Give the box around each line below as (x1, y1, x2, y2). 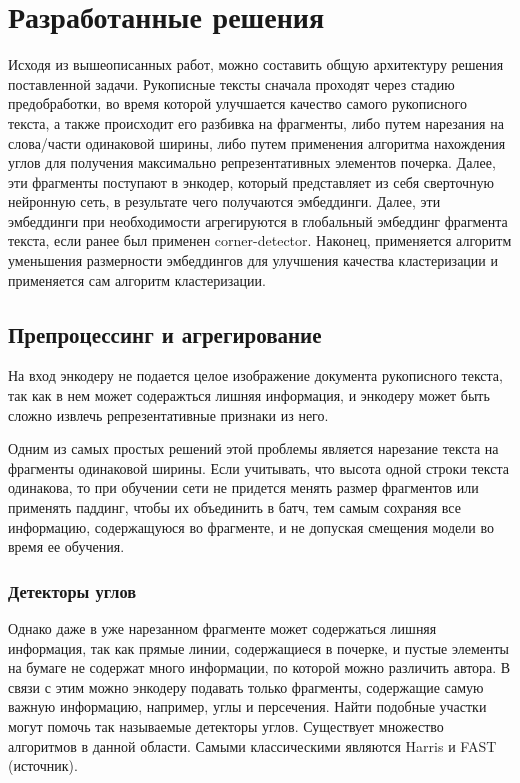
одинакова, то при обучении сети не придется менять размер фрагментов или (8, 477, 479, 498)
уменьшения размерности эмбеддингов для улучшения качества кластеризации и (8, 250, 498, 271)
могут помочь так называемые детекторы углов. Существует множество (8, 715, 444, 736)
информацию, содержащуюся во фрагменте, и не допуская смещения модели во (8, 516, 494, 537)
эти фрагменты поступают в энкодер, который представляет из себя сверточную (8, 171, 495, 192)
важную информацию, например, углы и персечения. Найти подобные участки (8, 696, 487, 717)
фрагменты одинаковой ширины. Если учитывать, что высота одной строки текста (8, 457, 509, 478)
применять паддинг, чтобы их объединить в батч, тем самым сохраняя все (8, 497, 461, 518)
